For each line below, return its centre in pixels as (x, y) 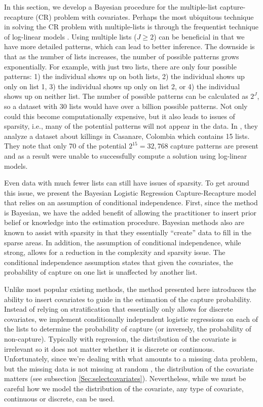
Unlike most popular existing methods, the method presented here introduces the (130, 289)
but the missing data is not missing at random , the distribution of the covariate (129, 368)
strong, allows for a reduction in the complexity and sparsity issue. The (115, 252)
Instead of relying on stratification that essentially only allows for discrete (119, 309)
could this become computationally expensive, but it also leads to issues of (120, 116)
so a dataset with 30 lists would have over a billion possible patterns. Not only (126, 106)
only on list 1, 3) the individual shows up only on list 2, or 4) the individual (122, 86)
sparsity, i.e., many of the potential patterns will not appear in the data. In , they (131, 126)
